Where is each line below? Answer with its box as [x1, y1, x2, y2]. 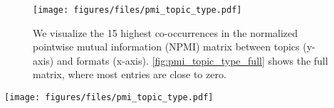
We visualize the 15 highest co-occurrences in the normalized [33, 25, 298, 40]
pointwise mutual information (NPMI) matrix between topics [33, 39, 300, 54]
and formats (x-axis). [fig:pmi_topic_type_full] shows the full [56, 53, 328, 67]
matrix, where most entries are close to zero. [33, 67, 226, 82]
